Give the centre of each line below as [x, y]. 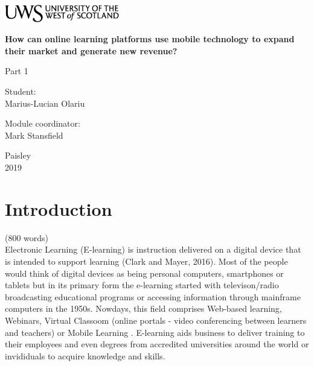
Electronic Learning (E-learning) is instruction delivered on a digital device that [153, 249]
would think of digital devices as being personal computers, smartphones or [144, 273]
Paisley [18, 155]
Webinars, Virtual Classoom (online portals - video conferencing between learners [156, 320]
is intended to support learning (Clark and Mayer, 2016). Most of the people [146, 261]
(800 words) [27, 237]
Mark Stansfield [34, 135]
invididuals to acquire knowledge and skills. [85, 355]
